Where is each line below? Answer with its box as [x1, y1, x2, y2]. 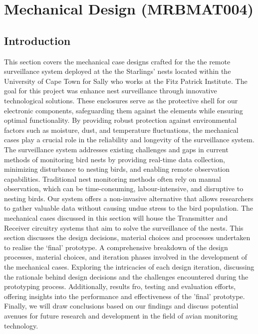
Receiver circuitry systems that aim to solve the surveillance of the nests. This [4, 222, 244, 233]
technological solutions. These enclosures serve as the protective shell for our [4, 95, 238, 105]
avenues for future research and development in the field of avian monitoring [4, 311, 238, 321]
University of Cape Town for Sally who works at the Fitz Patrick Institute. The [4, 75, 248, 86]
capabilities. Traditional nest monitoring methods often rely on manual [4, 173, 221, 184]
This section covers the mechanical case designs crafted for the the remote [4, 56, 231, 66]
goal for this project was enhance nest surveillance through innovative [4, 85, 217, 96]
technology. [4, 320, 38, 331]
